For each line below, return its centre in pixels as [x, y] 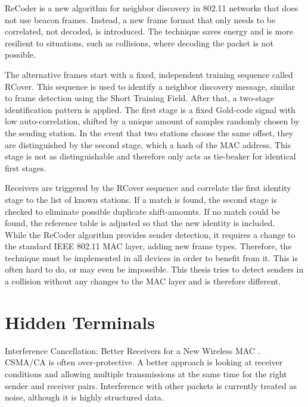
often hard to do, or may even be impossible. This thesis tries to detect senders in [154, 269]
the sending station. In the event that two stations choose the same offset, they [149, 132]
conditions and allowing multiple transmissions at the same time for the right [146, 373]
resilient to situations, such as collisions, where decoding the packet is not [139, 43]
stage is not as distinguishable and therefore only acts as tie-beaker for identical [150, 156]
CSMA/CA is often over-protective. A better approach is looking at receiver [144, 362]
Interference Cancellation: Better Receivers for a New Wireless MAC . [133, 350]
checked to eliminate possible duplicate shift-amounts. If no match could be [142, 211]
